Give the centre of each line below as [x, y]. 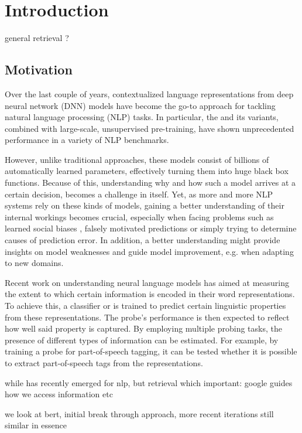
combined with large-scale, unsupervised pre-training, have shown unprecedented [150, 128]
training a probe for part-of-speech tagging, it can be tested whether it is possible [151, 351]
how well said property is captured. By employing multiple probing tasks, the [143, 328]
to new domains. [34, 263]
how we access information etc [59, 394]
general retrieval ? [37, 38]
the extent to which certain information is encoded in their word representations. [150, 294]
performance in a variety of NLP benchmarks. [87, 140]
